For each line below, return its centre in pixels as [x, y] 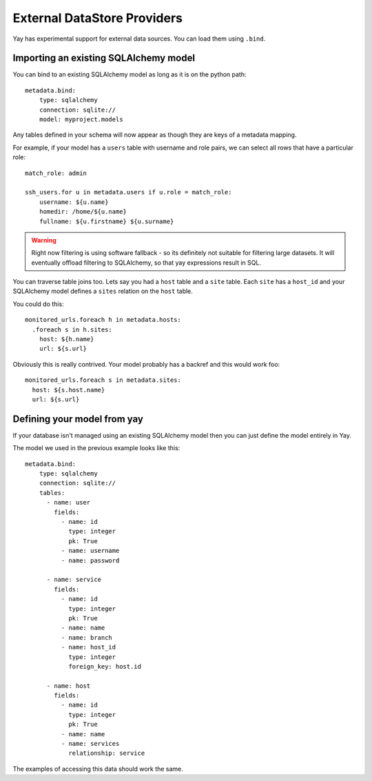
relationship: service [107, 753]
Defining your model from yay [78, 419]
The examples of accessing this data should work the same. [98, 769]
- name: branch [87, 637]
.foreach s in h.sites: [72, 329]
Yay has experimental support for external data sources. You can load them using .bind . [139, 39]
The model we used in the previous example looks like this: [96, 448]
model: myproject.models [81, 120]
